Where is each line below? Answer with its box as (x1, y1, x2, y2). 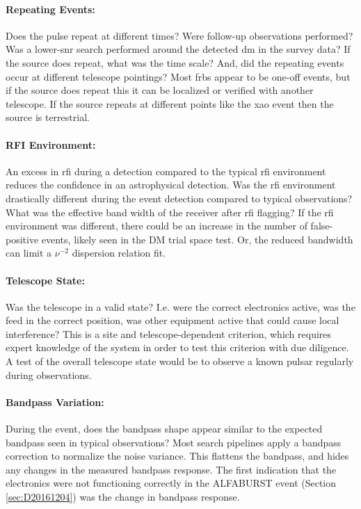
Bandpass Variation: (6, 394, 104, 409)
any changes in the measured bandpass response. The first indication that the (6, 462, 337, 476)
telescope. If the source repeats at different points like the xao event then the (6, 96, 334, 111)
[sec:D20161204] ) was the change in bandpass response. (6, 490, 240, 504)
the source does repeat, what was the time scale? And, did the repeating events (6, 55, 344, 70)
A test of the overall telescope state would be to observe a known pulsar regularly (6, 354, 354, 369)
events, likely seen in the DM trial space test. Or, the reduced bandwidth (41, 232, 353, 246)
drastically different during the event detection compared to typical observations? (6, 191, 353, 205)
